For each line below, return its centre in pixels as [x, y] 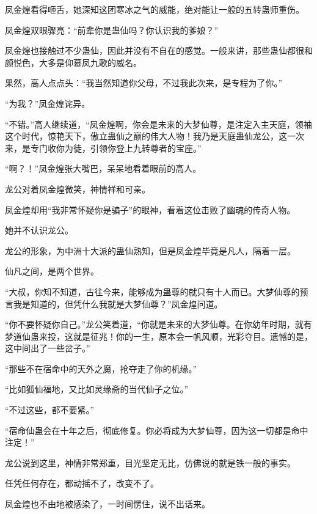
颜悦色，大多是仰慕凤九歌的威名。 [73, 62]
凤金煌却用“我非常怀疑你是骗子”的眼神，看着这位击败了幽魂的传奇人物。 [150, 209]
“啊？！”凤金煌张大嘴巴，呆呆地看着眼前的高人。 [103, 168]
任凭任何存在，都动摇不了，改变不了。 [82, 483]
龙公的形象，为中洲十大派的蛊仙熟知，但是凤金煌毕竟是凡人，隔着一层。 [150, 250]
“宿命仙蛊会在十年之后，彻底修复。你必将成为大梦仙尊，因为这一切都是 [148, 430]
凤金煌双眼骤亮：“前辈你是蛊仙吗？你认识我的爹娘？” [112, 30]
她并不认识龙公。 [39, 230]
